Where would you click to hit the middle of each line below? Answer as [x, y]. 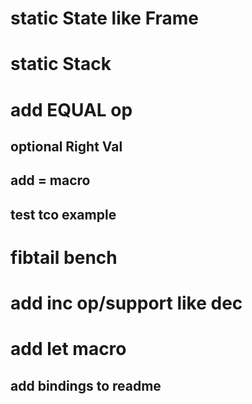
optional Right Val [66, 146]
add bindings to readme [86, 385]
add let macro [68, 349]
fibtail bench [64, 257]
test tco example [63, 214]
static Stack [61, 64]
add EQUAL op [71, 109]
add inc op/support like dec [126, 303]
